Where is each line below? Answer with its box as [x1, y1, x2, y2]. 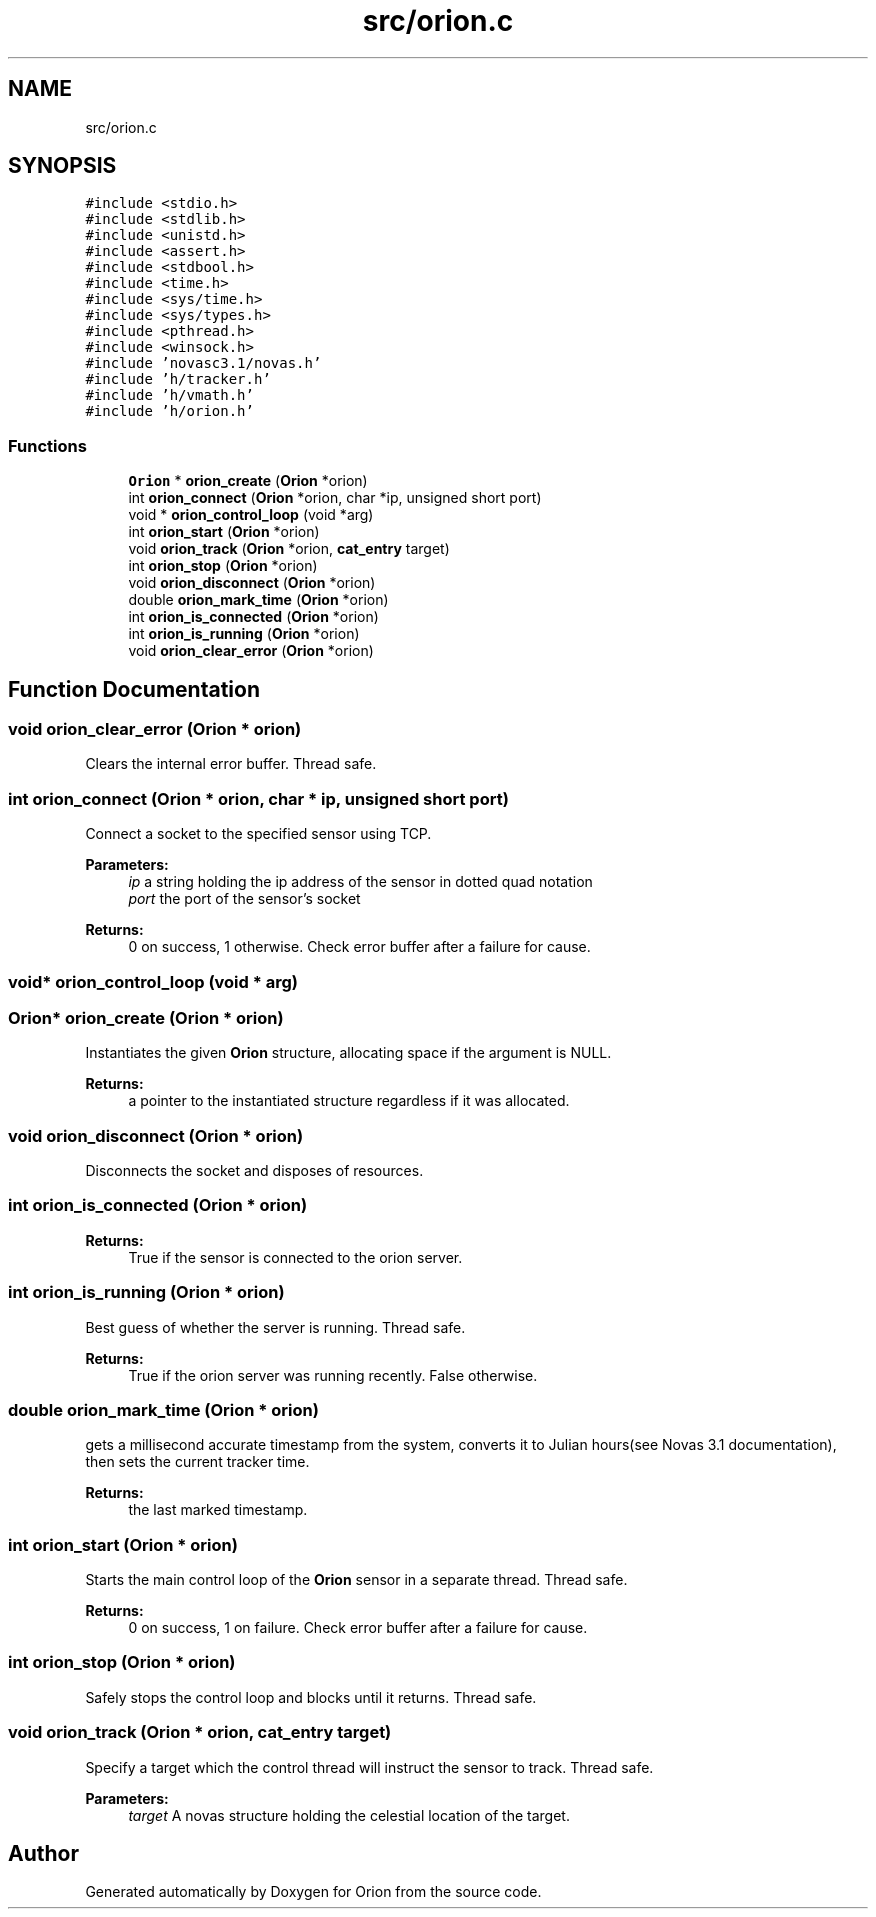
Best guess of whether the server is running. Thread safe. [85, 1318, 466, 1336]
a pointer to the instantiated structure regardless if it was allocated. [128, 1092, 570, 1110]
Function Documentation [8, 676, 260, 702]
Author [8, 1840, 79, 1866]
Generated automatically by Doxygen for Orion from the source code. [85, 1883, 542, 1901]
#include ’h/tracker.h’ [85, 371, 271, 388]
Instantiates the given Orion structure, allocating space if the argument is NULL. [85, 1044, 612, 1062]
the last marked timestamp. [128, 1501, 308, 1519]
